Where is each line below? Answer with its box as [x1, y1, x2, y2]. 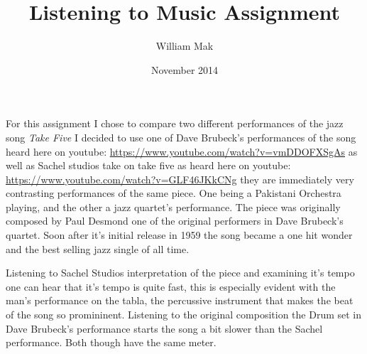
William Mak [155, 38, 214, 53]
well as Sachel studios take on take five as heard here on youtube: [6, 158, 291, 173]
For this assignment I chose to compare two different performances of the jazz [6, 116, 344, 131]
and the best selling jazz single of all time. [6, 241, 190, 256]
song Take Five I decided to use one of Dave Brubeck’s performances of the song [6, 129, 356, 144]
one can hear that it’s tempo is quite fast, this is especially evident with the [6, 279, 336, 294]
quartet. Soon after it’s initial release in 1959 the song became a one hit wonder [6, 227, 353, 242]
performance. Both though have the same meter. [6, 335, 217, 350]
